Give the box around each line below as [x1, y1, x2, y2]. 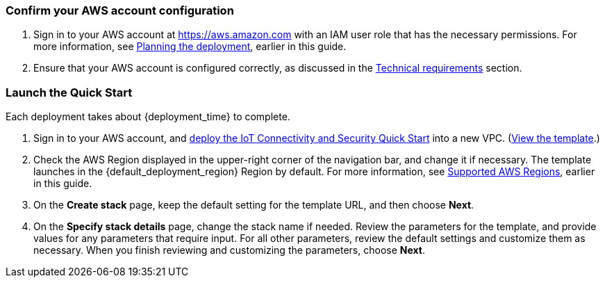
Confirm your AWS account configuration [6, 3, 234, 17]
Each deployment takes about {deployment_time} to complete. [6, 111, 290, 123]
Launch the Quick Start [6, 85, 133, 99]
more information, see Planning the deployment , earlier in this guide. [33, 40, 347, 53]
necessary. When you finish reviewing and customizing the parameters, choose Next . [33, 244, 426, 257]
